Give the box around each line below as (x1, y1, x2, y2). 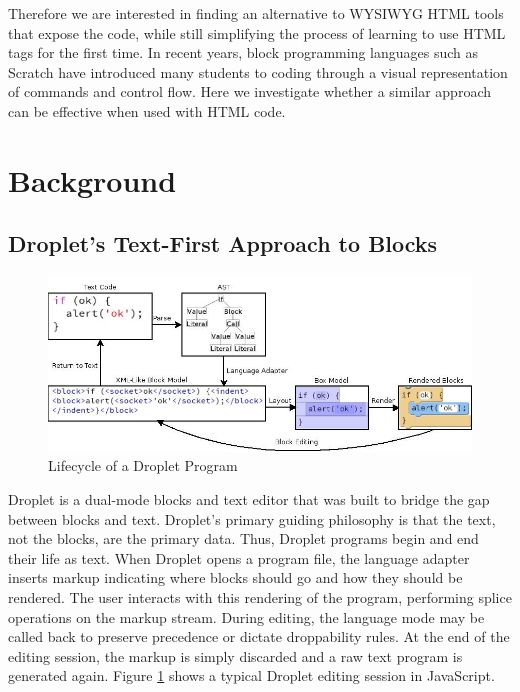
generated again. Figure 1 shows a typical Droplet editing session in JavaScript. (8, 665, 495, 686)
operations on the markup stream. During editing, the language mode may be (8, 606, 485, 627)
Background (8, 159, 177, 200)
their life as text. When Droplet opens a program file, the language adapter (8, 547, 470, 568)
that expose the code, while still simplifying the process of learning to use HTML (8, 22, 506, 43)
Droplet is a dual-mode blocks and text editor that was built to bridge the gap (8, 489, 490, 509)
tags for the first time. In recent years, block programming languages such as (8, 42, 479, 63)
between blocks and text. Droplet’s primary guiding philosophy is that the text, (8, 508, 496, 529)
